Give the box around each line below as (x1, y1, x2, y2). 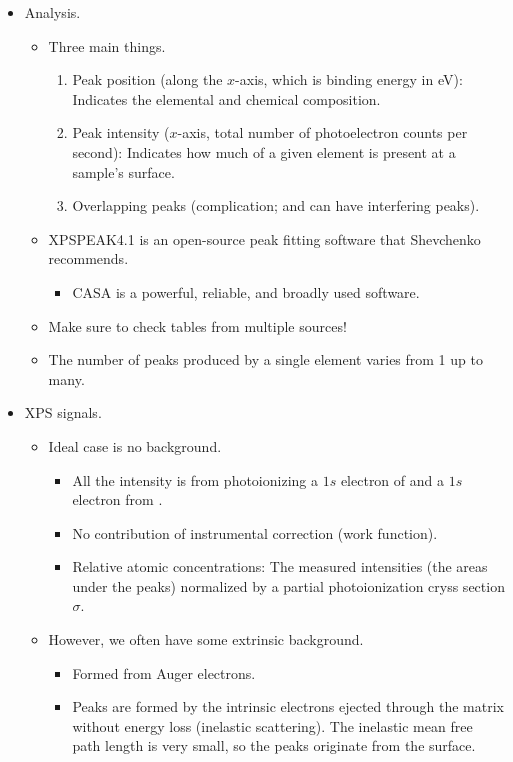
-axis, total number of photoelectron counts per (177, 122, 468, 143)
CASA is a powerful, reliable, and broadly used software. (72, 281, 420, 302)
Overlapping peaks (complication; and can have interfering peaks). (72, 195, 480, 216)
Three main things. (48, 35, 166, 56)
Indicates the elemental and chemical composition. (72, 88, 381, 109)
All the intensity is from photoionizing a (72, 469, 318, 490)
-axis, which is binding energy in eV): (235, 69, 463, 90)
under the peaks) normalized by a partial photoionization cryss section (72, 575, 505, 596)
